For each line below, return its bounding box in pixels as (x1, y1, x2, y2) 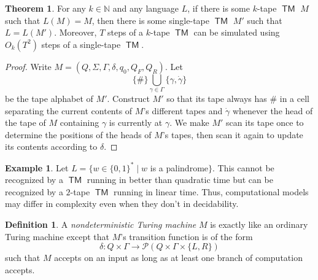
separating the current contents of (5, 104, 133, 117)
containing (60, 116, 99, 129)
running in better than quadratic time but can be (87, 173, 273, 186)
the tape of (5, 116, 46, 129)
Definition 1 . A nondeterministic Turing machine (5, 217, 196, 230)
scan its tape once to (226, 116, 304, 129)
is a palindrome (150, 161, 209, 174)
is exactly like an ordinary (210, 217, 308, 230)
